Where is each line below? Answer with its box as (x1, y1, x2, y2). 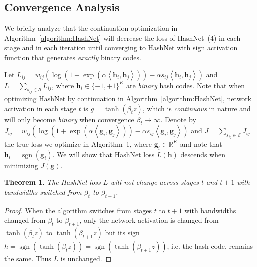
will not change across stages (110, 177, 199, 187)
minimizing (4, 160, 38, 170)
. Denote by (160, 114, 196, 124)
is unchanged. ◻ (60, 253, 112, 264)
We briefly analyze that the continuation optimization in (4, 23, 178, 33)
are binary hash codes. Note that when (126, 80, 245, 90)
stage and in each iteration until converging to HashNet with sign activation (4, 42, 238, 53)
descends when (180, 149, 226, 159)
